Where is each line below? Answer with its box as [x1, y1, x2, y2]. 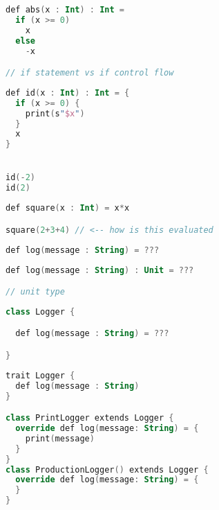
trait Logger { [6, 370, 75, 380]
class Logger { [6, 306, 75, 317]
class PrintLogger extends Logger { [6, 413, 174, 423]
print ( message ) [25, 433, 95, 443]
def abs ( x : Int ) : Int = [6, 5, 124, 15]
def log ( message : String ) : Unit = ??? [6, 265, 194, 275]
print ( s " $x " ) [25, 108, 85, 118]
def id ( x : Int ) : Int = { [6, 87, 130, 98]
